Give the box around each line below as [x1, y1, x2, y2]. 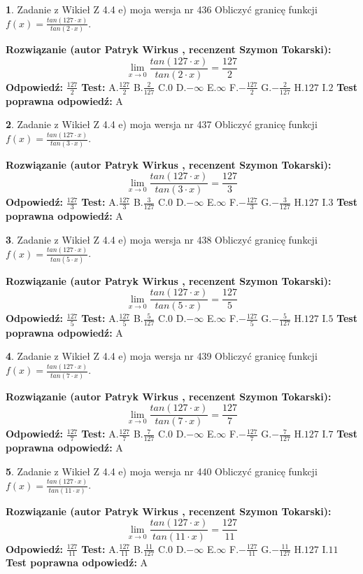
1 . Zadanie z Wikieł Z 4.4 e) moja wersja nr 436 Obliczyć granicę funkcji [6, 2, 318, 16]
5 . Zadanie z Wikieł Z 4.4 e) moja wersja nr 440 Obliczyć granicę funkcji [6, 463, 318, 478]
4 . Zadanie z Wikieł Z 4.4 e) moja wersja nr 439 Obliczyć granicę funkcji [6, 349, 318, 363]
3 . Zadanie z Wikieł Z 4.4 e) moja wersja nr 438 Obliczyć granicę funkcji [6, 232, 318, 246]
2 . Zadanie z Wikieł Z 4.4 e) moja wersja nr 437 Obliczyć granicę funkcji [6, 117, 318, 132]
